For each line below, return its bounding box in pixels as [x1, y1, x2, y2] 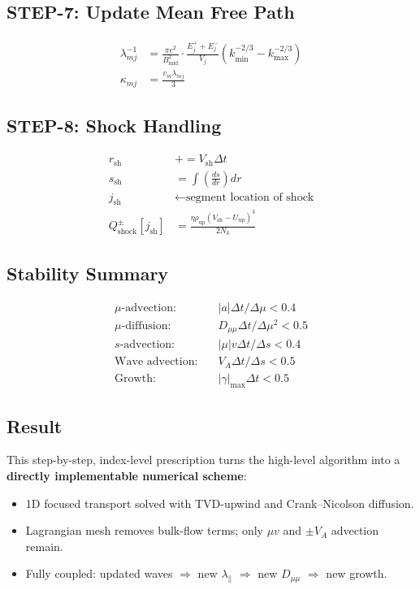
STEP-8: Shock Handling [6, 113, 222, 138]
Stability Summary [6, 260, 169, 285]
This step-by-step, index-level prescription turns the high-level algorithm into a [6, 451, 401, 468]
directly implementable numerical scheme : [6, 466, 247, 484]
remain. [25, 537, 63, 554]
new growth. [326, 565, 388, 582]
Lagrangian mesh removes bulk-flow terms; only [25, 522, 263, 539]
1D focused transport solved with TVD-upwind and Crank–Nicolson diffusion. [25, 494, 414, 511]
